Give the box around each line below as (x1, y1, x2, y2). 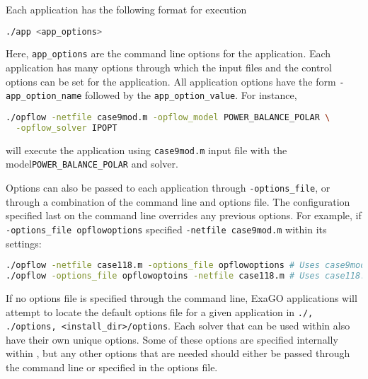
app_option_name (6, 91, 82, 102)
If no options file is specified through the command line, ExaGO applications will (6, 290, 357, 305)
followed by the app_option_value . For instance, (85, 88, 297, 103)
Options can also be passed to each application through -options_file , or (6, 180, 330, 195)
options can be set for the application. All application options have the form (6, 74, 336, 88)
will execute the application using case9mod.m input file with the (6, 142, 287, 157)
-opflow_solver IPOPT (16, 122, 117, 133)
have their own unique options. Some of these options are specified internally (6, 332, 338, 346)
